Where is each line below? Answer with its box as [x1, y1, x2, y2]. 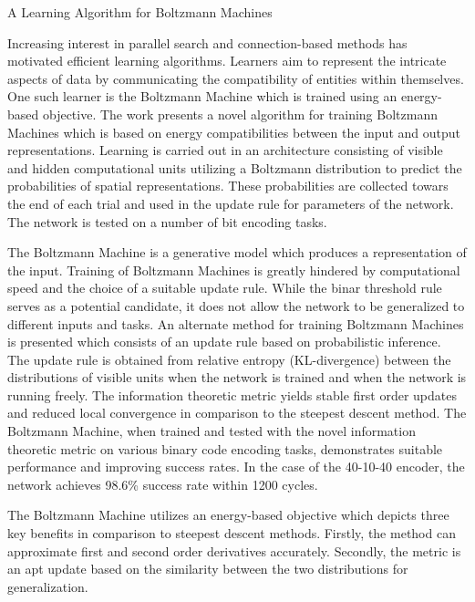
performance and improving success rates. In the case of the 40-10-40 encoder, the [7, 457, 465, 476]
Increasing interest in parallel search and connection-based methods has [7, 33, 408, 52]
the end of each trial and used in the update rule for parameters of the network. [7, 193, 454, 213]
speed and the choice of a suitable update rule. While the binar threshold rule [7, 278, 442, 297]
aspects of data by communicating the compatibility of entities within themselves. [7, 68, 464, 88]
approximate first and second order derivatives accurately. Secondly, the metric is [7, 541, 461, 560]
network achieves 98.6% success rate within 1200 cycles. [7, 474, 318, 493]
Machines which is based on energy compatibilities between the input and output [7, 122, 460, 141]
